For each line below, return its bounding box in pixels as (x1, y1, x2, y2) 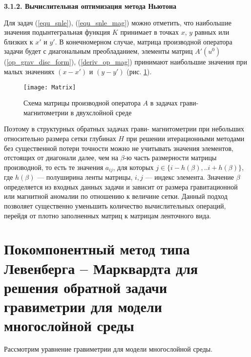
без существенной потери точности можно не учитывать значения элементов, (4, 143, 234, 153)
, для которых (113, 162, 154, 172)
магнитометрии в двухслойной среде (23, 107, 132, 117)
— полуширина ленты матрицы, (37, 172, 133, 182)
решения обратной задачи (4, 277, 167, 297)
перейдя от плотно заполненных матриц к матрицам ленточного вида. (4, 210, 211, 220)
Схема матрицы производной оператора (23, 98, 141, 108)
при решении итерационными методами (126, 133, 245, 143)
